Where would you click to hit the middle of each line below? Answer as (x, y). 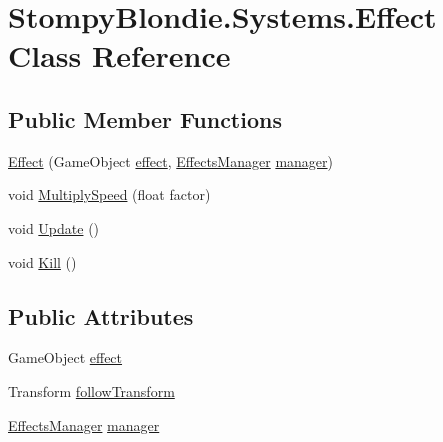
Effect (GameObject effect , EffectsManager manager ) (170, 160)
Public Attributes (101, 315)
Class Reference (119, 55)
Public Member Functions (145, 118)
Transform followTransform (91, 390)
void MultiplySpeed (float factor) (109, 194)
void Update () (54, 227)
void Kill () (42, 261)
